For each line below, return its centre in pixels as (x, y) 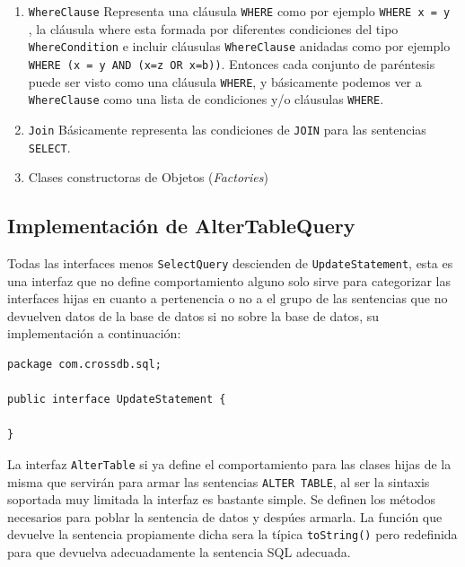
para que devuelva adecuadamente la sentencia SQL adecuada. (179, 552)
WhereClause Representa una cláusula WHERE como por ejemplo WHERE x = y (239, 11)
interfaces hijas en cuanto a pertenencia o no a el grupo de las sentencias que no (228, 298)
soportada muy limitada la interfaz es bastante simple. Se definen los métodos (221, 499)
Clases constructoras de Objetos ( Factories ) (148, 177)
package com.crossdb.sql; (84, 365)
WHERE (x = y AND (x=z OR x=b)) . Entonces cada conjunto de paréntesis (232, 63)
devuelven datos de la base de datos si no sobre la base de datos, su (193, 315)
